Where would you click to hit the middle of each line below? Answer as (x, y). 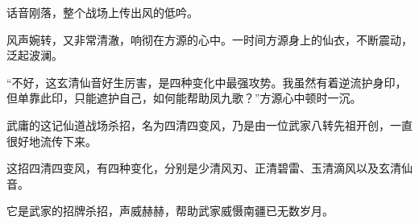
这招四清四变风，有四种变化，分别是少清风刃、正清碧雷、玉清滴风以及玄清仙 (209, 168)
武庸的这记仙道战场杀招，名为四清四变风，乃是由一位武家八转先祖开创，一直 (209, 124)
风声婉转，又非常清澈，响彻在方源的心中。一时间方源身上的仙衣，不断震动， (209, 39)
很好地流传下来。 (52, 141)
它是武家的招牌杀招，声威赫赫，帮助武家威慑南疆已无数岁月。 (170, 211)
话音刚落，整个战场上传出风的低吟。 (102, 12)
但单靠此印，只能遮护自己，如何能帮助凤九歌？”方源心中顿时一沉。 (184, 98)
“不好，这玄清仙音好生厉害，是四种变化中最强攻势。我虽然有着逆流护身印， (207, 82)
